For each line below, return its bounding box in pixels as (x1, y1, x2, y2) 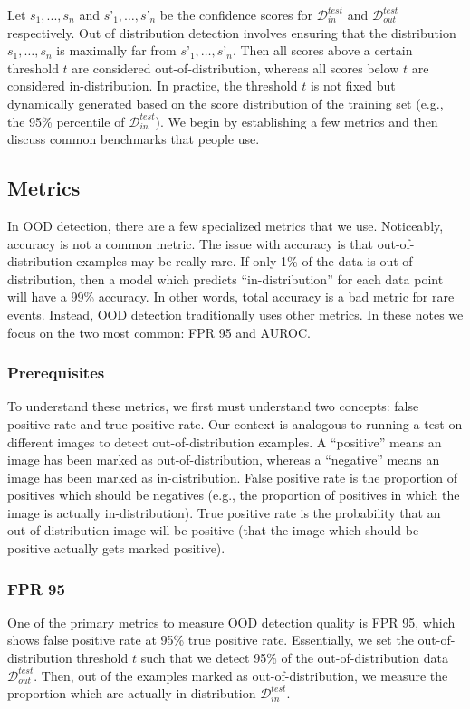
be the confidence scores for (159, 5, 313, 24)
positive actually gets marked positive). (7, 539, 225, 558)
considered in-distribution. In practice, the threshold (7, 76, 298, 95)
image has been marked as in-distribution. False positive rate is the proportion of (7, 467, 458, 486)
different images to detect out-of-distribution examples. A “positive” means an (7, 432, 442, 451)
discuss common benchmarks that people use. (7, 129, 260, 149)
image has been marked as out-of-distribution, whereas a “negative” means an (7, 450, 440, 469)
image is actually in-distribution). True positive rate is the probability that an (7, 503, 441, 522)
